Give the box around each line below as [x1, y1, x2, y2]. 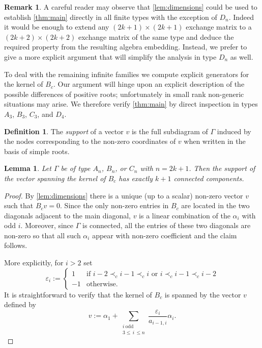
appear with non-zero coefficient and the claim [92, 230, 237, 240]
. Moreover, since [20, 220, 74, 231]
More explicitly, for [4, 257, 64, 268]
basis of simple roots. [4, 145, 70, 156]
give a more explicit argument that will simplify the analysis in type [4, 51, 217, 62]
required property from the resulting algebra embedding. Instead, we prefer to [4, 41, 247, 52]
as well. [230, 51, 253, 62]
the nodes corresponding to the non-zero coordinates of [4, 136, 176, 146]
